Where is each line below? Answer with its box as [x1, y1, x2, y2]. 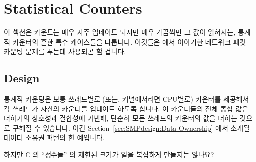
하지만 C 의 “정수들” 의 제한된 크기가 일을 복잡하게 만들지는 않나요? [4, 149, 214, 160]
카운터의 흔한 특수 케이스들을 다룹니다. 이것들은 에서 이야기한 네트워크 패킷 [12, 36, 246, 47]
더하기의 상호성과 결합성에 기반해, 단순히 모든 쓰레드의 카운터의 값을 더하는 [4, 113, 237, 123]
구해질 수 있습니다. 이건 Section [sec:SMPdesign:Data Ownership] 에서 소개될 [12, 122, 250, 133]
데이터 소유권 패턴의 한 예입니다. [4, 132, 104, 143]
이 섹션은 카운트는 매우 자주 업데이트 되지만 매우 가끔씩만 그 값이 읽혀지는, [4, 27, 236, 37]
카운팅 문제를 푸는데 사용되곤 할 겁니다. [4, 46, 126, 56]
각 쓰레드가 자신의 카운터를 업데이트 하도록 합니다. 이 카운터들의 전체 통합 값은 [4, 103, 249, 113]
